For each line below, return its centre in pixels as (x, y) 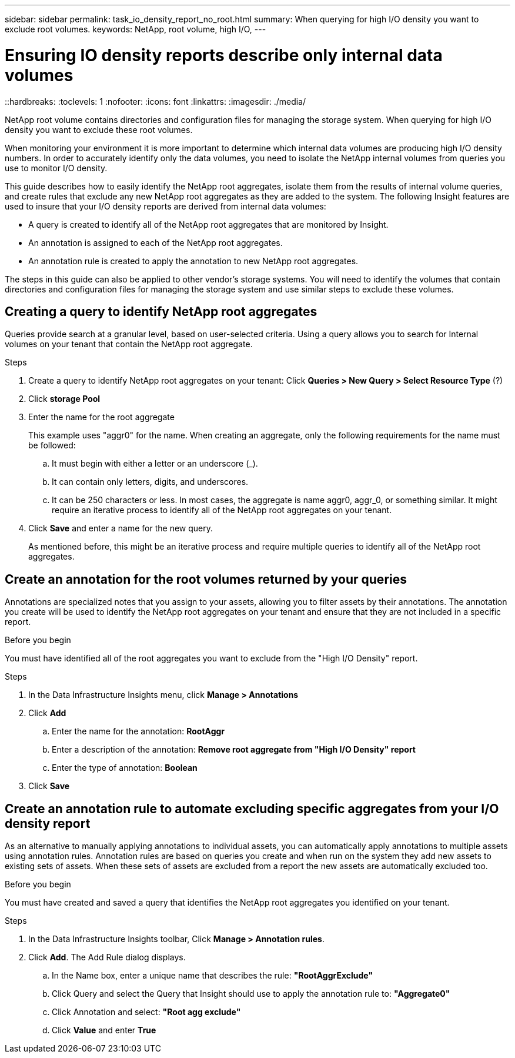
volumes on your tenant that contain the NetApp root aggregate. (129, 344)
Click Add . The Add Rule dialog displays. (107, 957)
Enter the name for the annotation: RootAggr (138, 731)
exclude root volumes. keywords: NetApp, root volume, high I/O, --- (136, 29)
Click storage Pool (64, 399)
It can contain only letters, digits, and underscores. (150, 482)
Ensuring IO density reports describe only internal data (224, 55)
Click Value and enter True (104, 1030)
